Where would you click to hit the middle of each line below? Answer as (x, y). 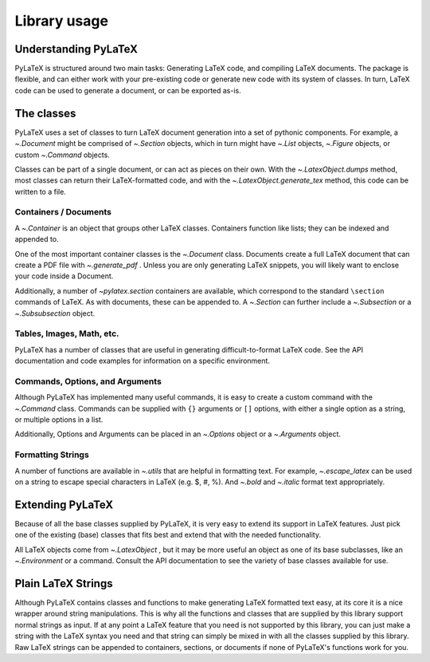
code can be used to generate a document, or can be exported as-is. (128, 90)
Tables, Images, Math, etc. (67, 333)
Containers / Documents (63, 212)
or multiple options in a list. (59, 420)
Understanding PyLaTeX (76, 49)
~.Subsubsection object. (55, 313)
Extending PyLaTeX (64, 504)
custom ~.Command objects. (63, 155)
